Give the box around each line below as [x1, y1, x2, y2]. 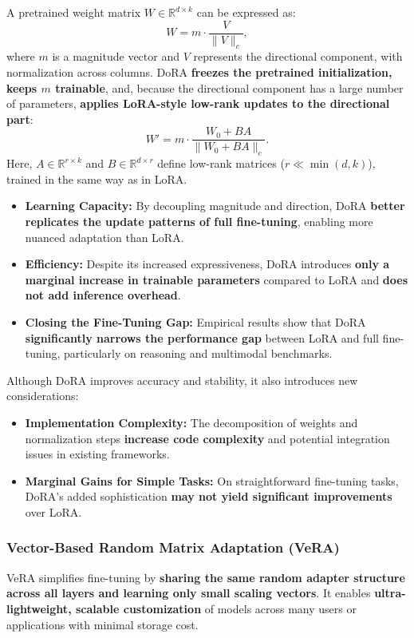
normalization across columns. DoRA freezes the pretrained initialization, [6, 64, 392, 81]
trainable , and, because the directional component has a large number [55, 79, 404, 96]
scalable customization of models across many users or [75, 600, 357, 616]
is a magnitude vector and [52, 48, 180, 65]
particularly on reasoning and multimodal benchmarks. [64, 345, 333, 362]
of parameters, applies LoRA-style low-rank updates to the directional [6, 95, 390, 112]
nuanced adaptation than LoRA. [25, 228, 184, 245]
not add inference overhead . [25, 287, 181, 303]
